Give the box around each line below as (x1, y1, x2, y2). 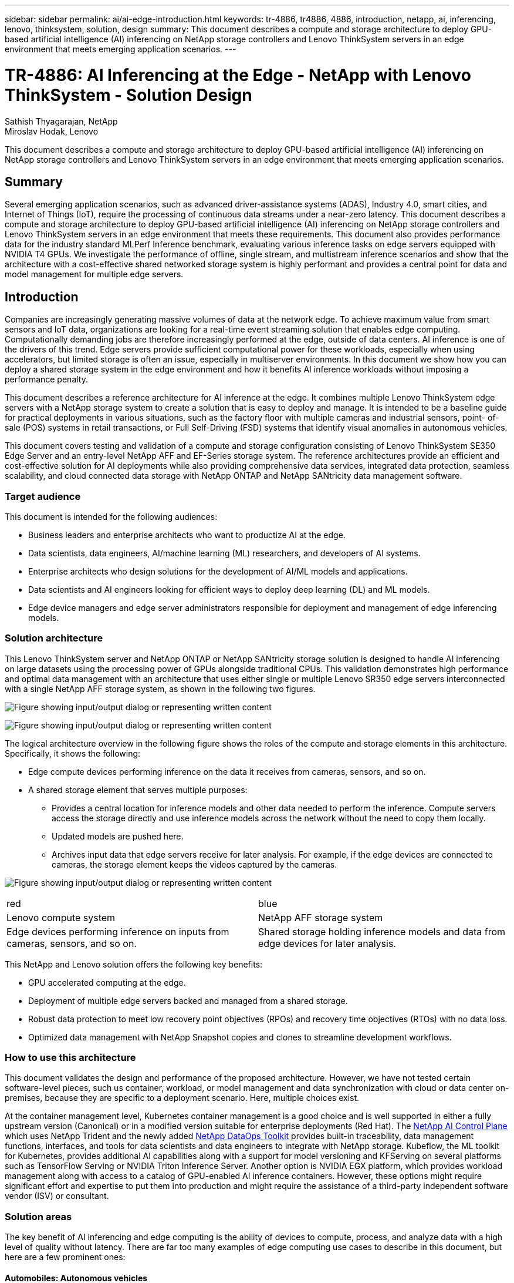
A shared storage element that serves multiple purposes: (28, 784, 248, 795)
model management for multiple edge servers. (5, 269, 184, 280)
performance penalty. (5, 374, 88, 385)
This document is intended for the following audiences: (5, 511, 218, 522)
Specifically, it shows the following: (5, 748, 141, 758)
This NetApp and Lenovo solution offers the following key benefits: (5, 959, 263, 969)
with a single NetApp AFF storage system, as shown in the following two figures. (5, 683, 316, 694)
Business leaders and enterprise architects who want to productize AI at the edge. (28, 529, 346, 540)
